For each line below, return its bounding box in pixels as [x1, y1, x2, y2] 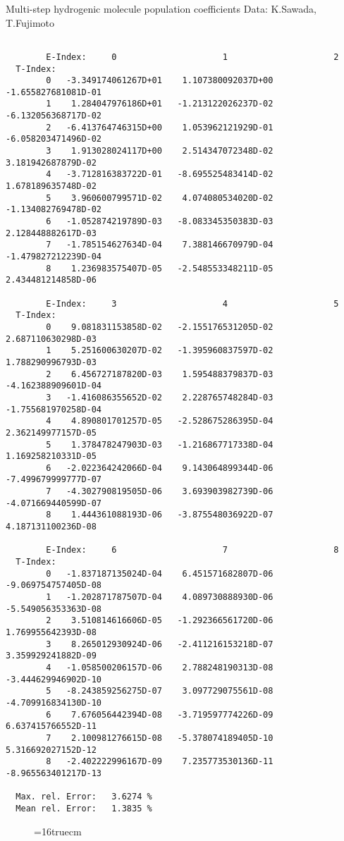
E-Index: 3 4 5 [46, 298, 339, 309]
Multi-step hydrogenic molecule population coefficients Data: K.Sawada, [6, 1, 317, 16]
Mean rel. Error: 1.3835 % [16, 803, 152, 814]
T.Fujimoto [6, 15, 55, 30]
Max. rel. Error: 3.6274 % [16, 792, 152, 802]
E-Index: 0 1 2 [46, 51, 339, 62]
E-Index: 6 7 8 [46, 545, 339, 555]
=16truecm [34, 823, 82, 838]
